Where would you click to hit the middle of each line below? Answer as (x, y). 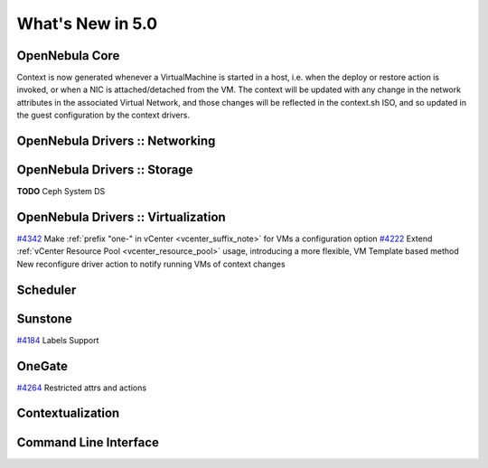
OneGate (42, 366)
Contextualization (68, 413)
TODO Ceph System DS (61, 192)
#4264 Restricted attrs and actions (82, 388)
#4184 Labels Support (58, 340)
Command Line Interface (88, 442)
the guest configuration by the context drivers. (103, 115)
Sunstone (44, 318)
